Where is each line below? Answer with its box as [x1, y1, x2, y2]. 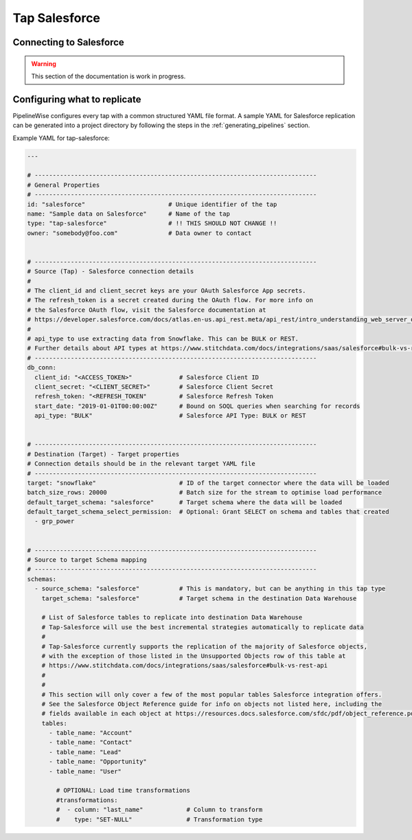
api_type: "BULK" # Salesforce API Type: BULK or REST [34, 412, 306, 420]
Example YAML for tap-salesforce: [12, 134, 110, 142]
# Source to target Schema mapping [27, 556, 147, 564]
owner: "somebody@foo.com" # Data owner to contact [27, 229, 252, 237]
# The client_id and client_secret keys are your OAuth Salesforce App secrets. [27, 287, 306, 295]
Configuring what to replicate [12, 93, 141, 105]
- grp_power [34, 517, 75, 525]
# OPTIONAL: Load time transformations [56, 786, 190, 795]
